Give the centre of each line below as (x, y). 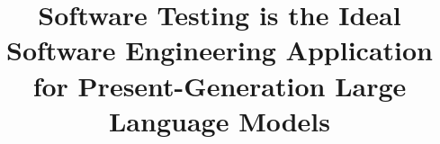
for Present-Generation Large (220, 85)
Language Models (219, 120)
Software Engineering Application (219, 50)
